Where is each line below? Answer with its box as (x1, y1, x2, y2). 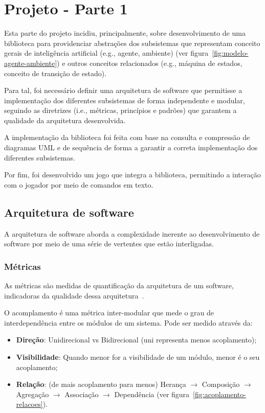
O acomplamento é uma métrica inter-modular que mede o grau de (4, 307, 214, 318)
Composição (202, 379, 240, 389)
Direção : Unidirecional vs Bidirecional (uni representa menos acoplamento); (16, 334, 257, 345)
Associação (64, 388, 99, 399)
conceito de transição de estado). (4, 67, 107, 78)
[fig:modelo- (212, 48, 249, 58)
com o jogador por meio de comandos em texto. (4, 179, 153, 190)
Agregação (16, 388, 49, 399)
